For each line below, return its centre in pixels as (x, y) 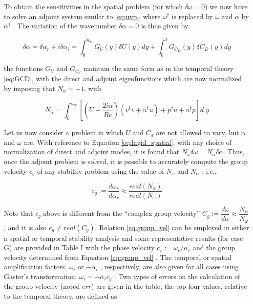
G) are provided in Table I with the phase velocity (79, 247)
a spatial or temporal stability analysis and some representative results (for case (124, 238)
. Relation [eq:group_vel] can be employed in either (172, 227)
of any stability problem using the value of (100, 171)
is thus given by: (166, 26)
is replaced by (192, 16)
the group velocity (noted (42, 286)
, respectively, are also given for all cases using (169, 267)
